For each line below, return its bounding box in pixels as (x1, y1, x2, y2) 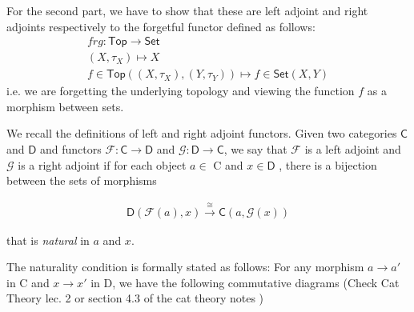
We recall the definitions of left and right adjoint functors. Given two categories (6, 125, 397, 142)
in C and (6, 274, 50, 290)
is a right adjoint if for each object (18, 156, 187, 173)
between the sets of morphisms (6, 172, 157, 189)
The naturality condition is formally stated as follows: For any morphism (6, 258, 364, 275)
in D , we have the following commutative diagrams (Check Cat (90, 274, 400, 290)
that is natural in (6, 231, 90, 248)
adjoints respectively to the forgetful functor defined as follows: (6, 18, 316, 34)
